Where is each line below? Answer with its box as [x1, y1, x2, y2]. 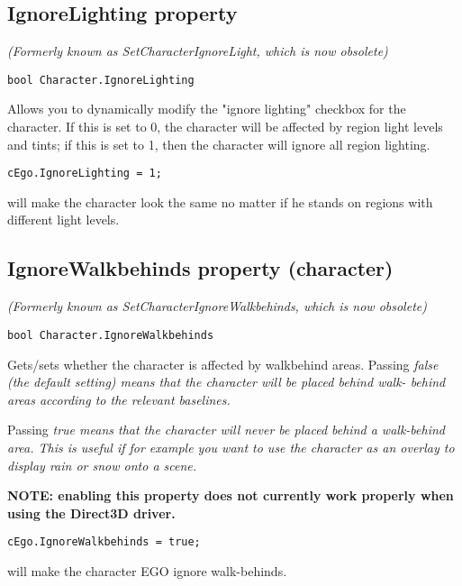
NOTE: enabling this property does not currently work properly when [7, 486, 454, 505]
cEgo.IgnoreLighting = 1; [7, 167, 162, 180]
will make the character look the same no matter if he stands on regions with [7, 192, 433, 211]
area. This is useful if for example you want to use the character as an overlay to [7, 437, 455, 456]
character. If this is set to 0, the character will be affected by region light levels [7, 117, 443, 136]
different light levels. [7, 210, 120, 229]
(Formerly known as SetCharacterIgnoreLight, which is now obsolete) [7, 41, 388, 60]
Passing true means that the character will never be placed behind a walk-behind [7, 420, 445, 439]
